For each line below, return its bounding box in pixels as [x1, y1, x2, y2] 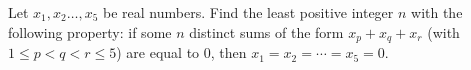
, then [210, 42, 247, 63]
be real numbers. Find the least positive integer [103, 2, 394, 22]
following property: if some [8, 21, 172, 42]
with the [411, 2, 463, 22]
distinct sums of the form [189, 21, 344, 42]
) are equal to [116, 42, 200, 63]
